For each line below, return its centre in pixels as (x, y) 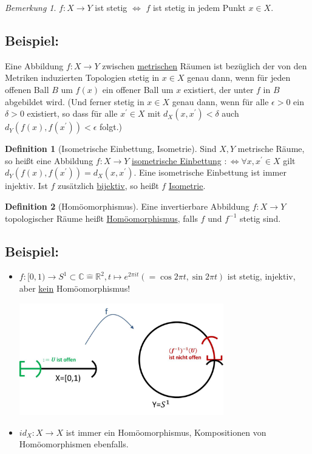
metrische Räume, (271, 149)
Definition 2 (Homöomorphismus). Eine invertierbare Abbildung (127, 206)
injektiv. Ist (26, 186)
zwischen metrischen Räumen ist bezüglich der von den (205, 65)
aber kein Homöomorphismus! (75, 288)
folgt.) (111, 127)
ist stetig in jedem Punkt (199, 7)
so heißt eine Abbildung (49, 160)
